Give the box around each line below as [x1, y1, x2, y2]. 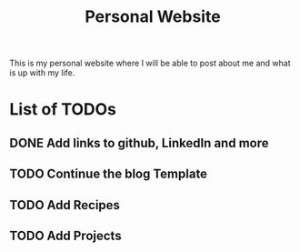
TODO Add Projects [9, 227, 122, 243]
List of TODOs [9, 99, 116, 120]
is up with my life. [9, 67, 75, 78]
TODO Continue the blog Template [9, 166, 207, 182]
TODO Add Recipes [9, 197, 121, 213]
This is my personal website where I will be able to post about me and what [9, 57, 291, 69]
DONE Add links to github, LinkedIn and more [9, 135, 269, 151]
